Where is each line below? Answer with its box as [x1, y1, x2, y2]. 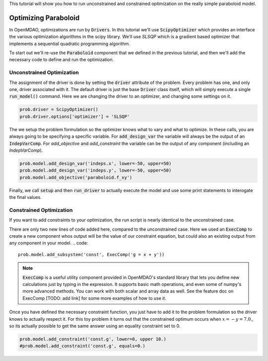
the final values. [9, 194, 42, 200]
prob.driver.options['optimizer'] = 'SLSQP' [19, 113, 130, 119]
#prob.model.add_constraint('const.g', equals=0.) [19, 343, 146, 349]
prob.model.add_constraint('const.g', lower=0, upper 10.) [19, 336, 166, 342]
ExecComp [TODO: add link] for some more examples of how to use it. [22, 295, 166, 301]
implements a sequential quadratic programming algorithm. [9, 40, 130, 47]
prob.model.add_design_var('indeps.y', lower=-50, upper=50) [19, 168, 172, 174]
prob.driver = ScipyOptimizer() [19, 107, 99, 112]
